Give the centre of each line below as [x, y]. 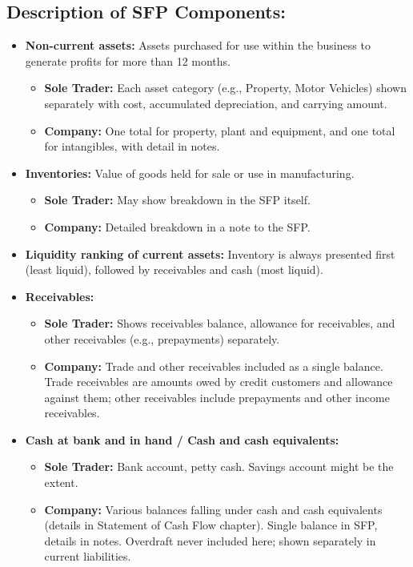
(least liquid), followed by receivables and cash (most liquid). [174, 269]
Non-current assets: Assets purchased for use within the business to [198, 45]
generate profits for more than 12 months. [128, 60]
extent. [61, 483]
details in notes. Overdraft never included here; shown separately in [210, 540]
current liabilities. [88, 556]
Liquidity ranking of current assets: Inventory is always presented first [210, 253]
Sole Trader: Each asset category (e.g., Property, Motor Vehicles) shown [225, 88]
